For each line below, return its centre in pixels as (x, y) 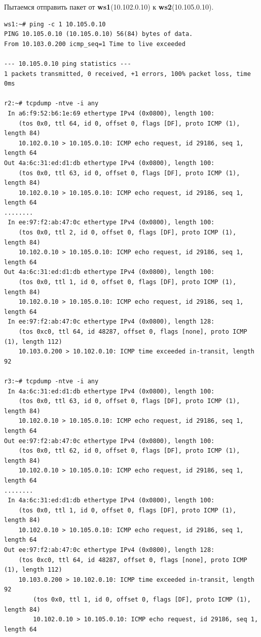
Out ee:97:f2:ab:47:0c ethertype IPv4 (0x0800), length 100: (109, 441)
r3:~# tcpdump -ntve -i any (51, 381)
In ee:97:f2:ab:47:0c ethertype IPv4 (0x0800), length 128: (111, 322)
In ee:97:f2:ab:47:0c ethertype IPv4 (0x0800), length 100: (111, 223)
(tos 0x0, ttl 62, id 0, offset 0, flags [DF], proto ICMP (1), (129, 451)
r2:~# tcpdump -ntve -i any (51, 104)
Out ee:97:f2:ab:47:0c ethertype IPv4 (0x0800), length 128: (109, 550)
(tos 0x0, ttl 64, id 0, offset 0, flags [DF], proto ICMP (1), (129, 123)
